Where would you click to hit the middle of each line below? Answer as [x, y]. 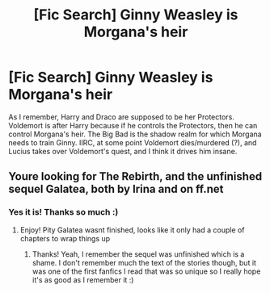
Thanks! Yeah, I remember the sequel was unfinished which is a [138, 254]
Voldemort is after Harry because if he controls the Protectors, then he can [133, 125]
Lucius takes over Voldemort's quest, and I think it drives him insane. [123, 151]
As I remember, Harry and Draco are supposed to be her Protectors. [121, 117]
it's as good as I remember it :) [83, 279]
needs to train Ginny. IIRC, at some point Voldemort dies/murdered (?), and [133, 142]
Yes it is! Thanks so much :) [63, 212]
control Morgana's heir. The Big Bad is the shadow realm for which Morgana [135, 134]
